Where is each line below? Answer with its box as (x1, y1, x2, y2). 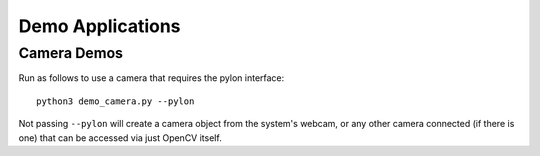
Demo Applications (18, 15, 181, 37)
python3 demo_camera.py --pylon (36, 95, 195, 107)
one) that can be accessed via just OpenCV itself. (18, 131, 222, 144)
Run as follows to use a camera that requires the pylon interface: (18, 72, 285, 84)
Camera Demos (18, 44, 124, 62)
